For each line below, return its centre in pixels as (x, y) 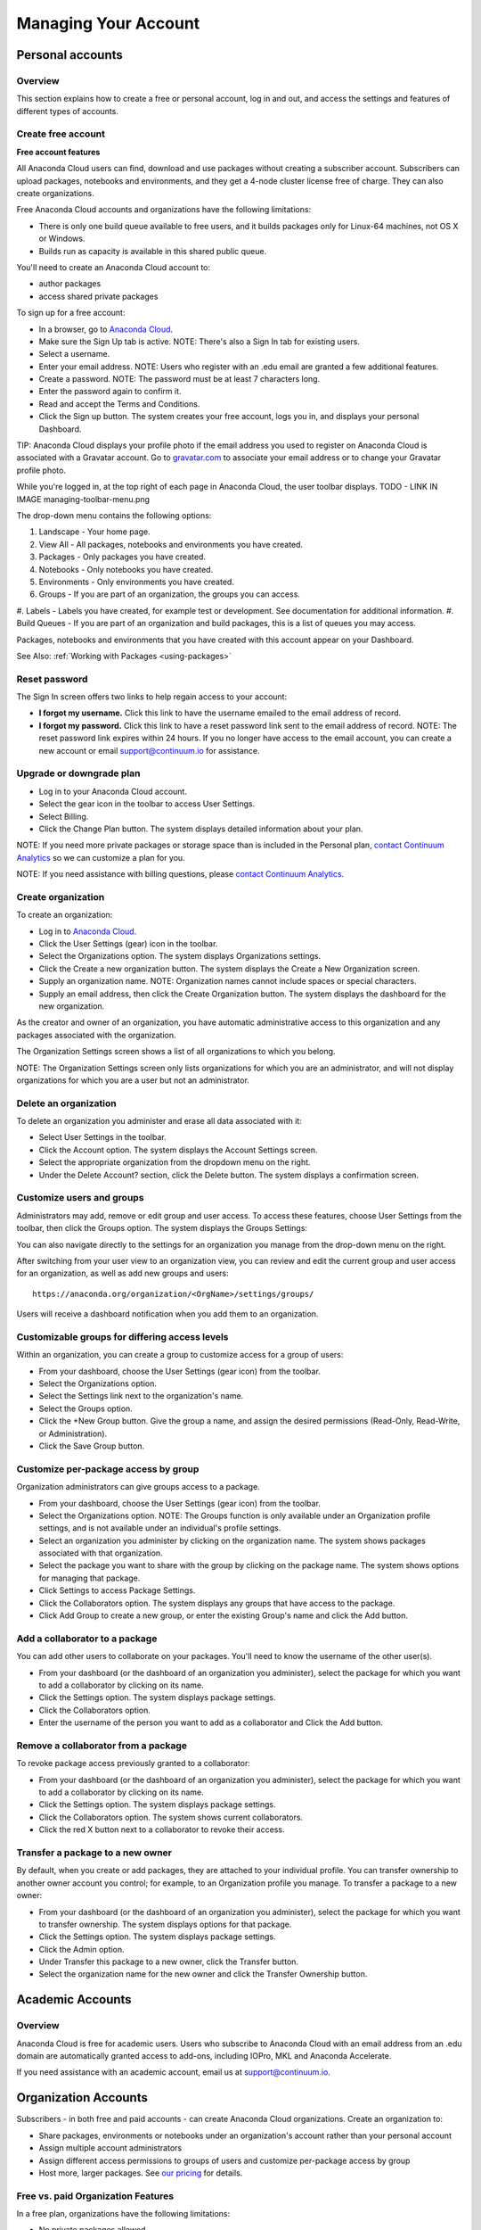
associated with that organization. (101, 1553)
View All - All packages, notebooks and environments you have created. (171, 544)
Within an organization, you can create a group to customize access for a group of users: (180, 1355)
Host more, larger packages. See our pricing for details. (141, 2173)
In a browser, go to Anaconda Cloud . (106, 329)
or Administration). (73, 1433)
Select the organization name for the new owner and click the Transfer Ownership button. (203, 1974)
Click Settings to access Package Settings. (117, 1590)
